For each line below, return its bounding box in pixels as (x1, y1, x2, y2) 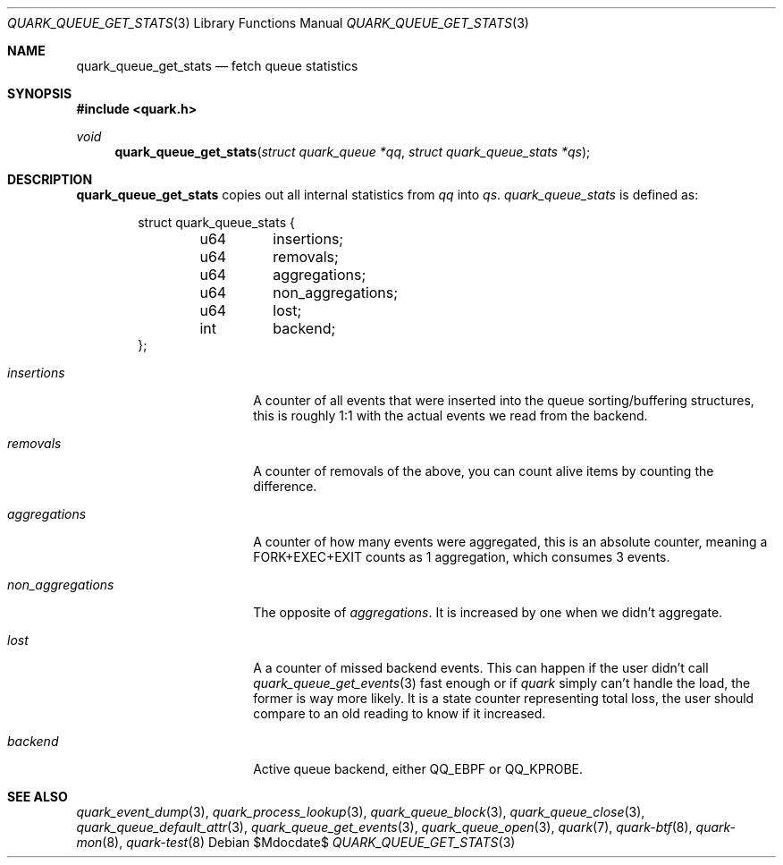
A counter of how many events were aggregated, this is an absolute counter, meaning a (253, 534, 768, 549)
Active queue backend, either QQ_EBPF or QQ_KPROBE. (253, 761, 584, 776)
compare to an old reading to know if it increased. (253, 706, 546, 721)
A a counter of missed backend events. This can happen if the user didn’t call (253, 660, 709, 675)
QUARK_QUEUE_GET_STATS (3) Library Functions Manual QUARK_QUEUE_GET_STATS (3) (7, 15, 529, 30)
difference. (253, 479, 317, 494)
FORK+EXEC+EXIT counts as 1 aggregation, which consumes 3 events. (253, 549, 670, 564)
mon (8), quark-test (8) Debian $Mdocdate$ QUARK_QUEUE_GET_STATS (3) (76, 835, 516, 850)
